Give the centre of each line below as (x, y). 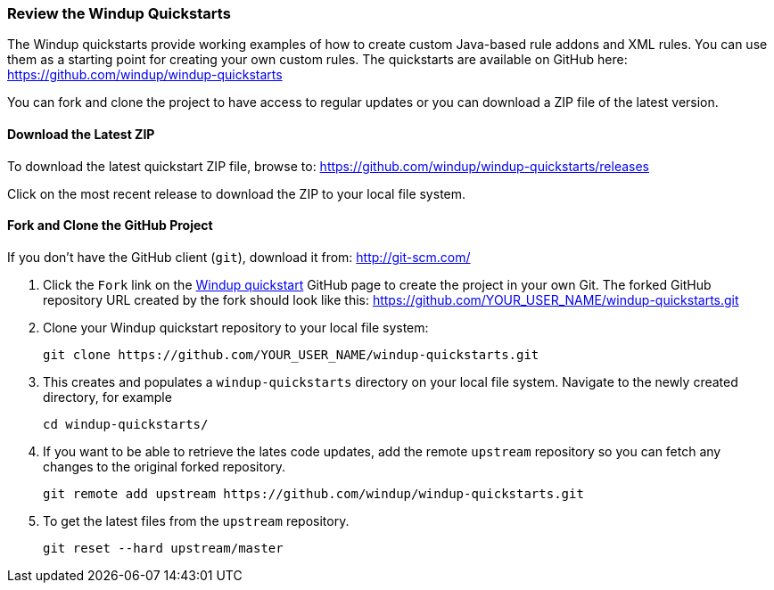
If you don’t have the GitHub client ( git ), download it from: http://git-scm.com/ (239, 257)
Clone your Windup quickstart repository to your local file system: (236, 327)
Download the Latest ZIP (81, 134)
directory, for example (107, 397)
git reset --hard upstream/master (163, 548)
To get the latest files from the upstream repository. (196, 520)
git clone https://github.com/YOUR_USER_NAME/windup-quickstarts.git (291, 354)
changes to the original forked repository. (165, 466)
